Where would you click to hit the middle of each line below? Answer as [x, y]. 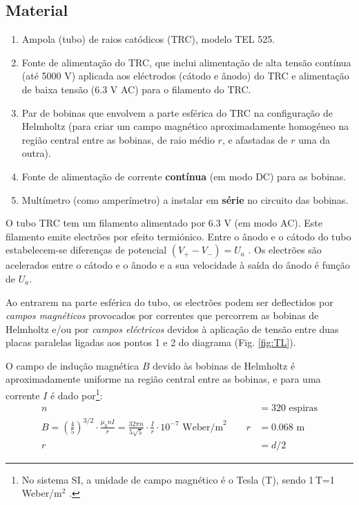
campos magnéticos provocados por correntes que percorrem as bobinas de [162, 315]
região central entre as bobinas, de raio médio [118, 139]
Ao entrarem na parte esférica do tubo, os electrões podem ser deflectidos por [169, 302]
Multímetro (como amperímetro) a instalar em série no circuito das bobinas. [185, 199]
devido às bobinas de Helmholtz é [224, 365]
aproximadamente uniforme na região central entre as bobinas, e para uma [163, 379]
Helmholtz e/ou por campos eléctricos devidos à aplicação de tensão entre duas [172, 328]
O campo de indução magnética [72, 365]
